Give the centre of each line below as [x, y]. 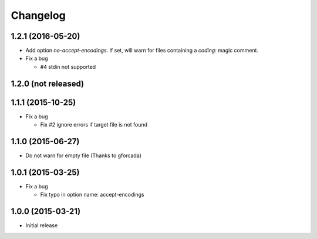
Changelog [38, 15]
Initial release [42, 225]
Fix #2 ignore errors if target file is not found [94, 125]
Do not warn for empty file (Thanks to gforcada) [84, 155]
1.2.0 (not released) [48, 83]
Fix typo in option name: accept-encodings [92, 195]
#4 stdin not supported [68, 67]
